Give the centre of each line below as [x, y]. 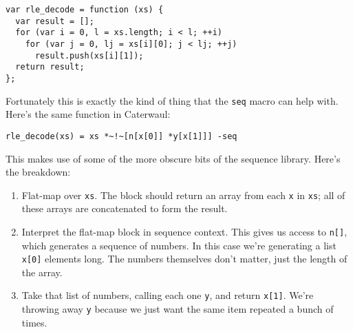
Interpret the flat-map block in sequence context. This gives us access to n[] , [184, 231]
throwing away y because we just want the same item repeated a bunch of [178, 309]
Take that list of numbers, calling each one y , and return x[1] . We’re [168, 295]
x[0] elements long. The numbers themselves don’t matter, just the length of [184, 259]
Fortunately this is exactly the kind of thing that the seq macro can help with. [172, 100]
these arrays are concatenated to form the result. [125, 208]
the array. [42, 272]
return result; [50, 67]
